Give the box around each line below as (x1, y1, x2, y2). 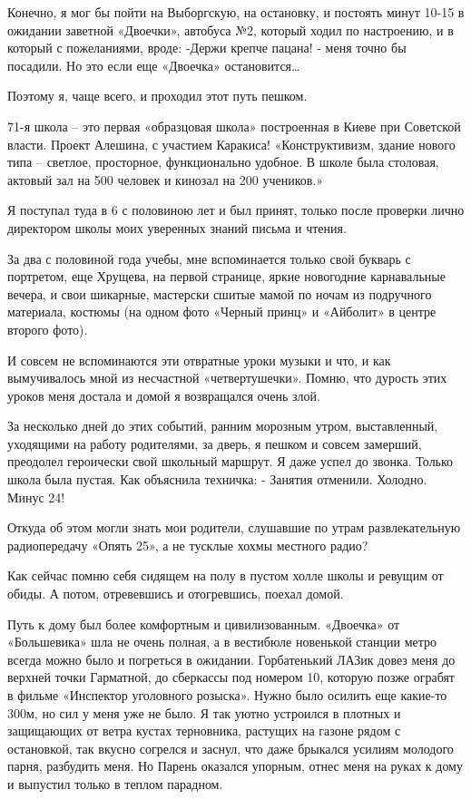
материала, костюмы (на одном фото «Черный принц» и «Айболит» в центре (7, 302, 437, 321)
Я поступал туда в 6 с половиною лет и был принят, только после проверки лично (7, 200, 465, 219)
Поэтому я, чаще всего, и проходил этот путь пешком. (7, 86, 308, 105)
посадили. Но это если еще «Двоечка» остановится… (7, 55, 300, 74)
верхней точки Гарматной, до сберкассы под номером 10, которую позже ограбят (7, 667, 455, 687)
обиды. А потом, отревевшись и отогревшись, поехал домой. (7, 584, 344, 603)
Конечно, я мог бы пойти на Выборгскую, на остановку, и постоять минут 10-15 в (7, 3, 465, 21)
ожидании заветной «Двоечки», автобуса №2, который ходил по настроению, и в (7, 20, 454, 39)
